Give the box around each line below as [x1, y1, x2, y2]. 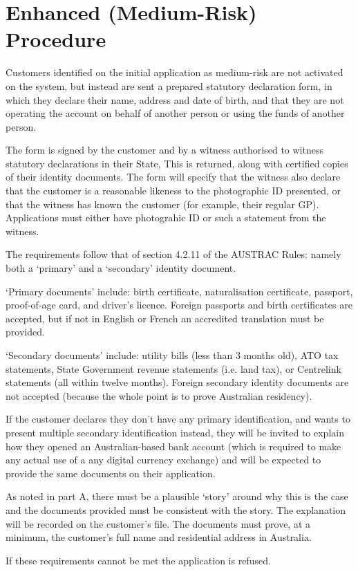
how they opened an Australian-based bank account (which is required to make [6, 439, 341, 453]
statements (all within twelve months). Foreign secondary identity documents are [6, 375, 349, 389]
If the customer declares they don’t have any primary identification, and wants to [6, 412, 350, 426]
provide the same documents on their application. [6, 465, 216, 480]
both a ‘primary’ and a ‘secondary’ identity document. [6, 261, 236, 275]
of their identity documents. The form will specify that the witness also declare [6, 169, 341, 184]
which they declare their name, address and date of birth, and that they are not [6, 92, 344, 107]
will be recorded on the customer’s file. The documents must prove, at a [6, 516, 311, 531]
